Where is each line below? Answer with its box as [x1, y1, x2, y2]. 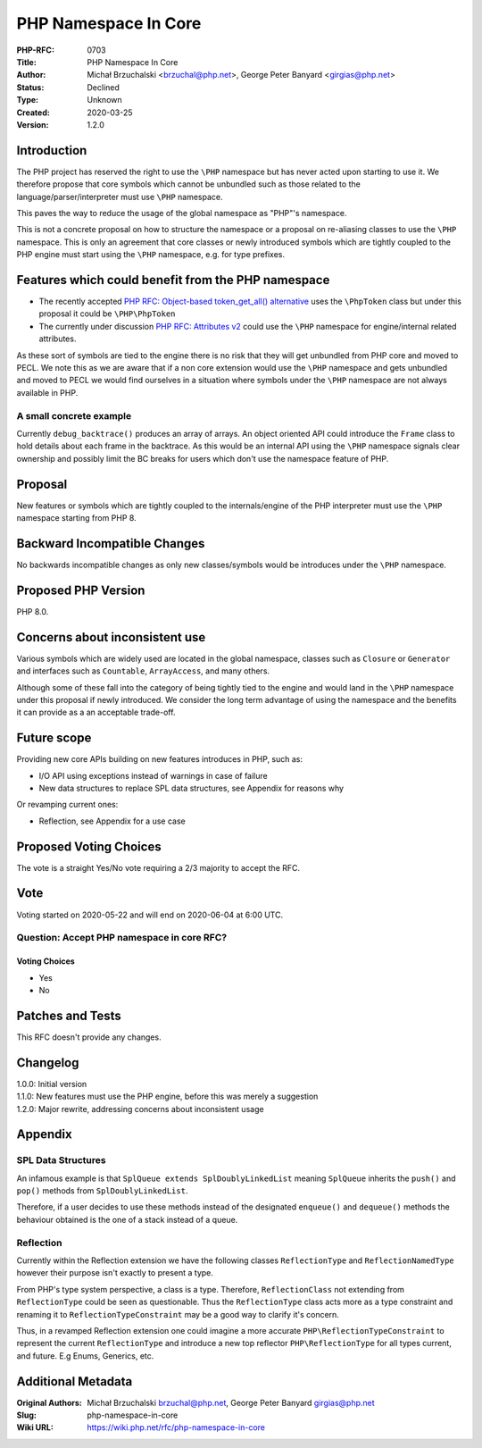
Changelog [16, 1055, 79, 1070]
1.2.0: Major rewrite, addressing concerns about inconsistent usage [16, 1103, 264, 1114]
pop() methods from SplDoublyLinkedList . [16, 1185, 188, 1196]
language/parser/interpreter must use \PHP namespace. [16, 191, 223, 202]
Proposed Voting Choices [16, 839, 162, 854]
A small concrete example [16, 409, 132, 422]
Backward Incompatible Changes [16, 536, 205, 551]
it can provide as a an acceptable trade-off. [16, 707, 176, 718]
